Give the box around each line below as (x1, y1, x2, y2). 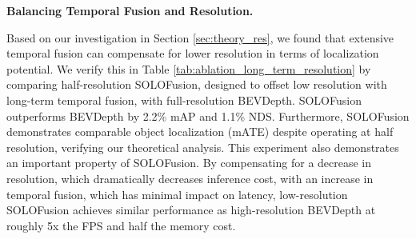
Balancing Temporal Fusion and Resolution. (6, 2, 254, 18)
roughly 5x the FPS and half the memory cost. (6, 217, 236, 233)
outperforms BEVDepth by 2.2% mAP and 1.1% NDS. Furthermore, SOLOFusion (6, 107, 410, 124)
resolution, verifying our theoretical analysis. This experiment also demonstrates (6, 138, 399, 155)
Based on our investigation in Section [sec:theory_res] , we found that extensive (6, 29, 394, 46)
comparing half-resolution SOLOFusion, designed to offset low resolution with (6, 76, 387, 93)
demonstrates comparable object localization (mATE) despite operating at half (6, 123, 394, 140)
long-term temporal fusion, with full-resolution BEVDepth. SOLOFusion (6, 91, 362, 108)
